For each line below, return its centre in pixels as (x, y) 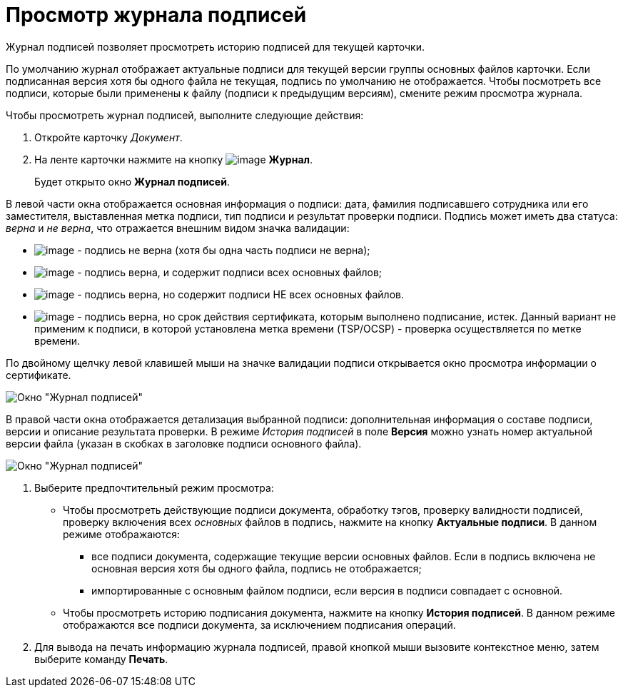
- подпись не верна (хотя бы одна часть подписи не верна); (224, 250)
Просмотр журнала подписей (156, 15)
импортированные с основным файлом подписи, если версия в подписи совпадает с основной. (327, 590)
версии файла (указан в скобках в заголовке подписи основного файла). (184, 443)
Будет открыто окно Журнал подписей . (132, 181)
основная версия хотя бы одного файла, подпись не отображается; (257, 568)
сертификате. (39, 375)
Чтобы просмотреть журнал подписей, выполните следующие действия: (185, 115)
